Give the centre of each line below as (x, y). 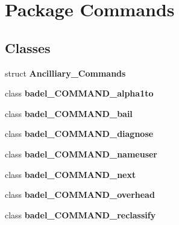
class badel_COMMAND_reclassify (80, 214)
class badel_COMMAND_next (71, 174)
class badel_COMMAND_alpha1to (79, 93)
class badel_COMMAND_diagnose (79, 134)
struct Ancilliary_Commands (65, 73)
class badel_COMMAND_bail (69, 113)
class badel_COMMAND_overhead (80, 195)
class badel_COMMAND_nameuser (81, 154)
